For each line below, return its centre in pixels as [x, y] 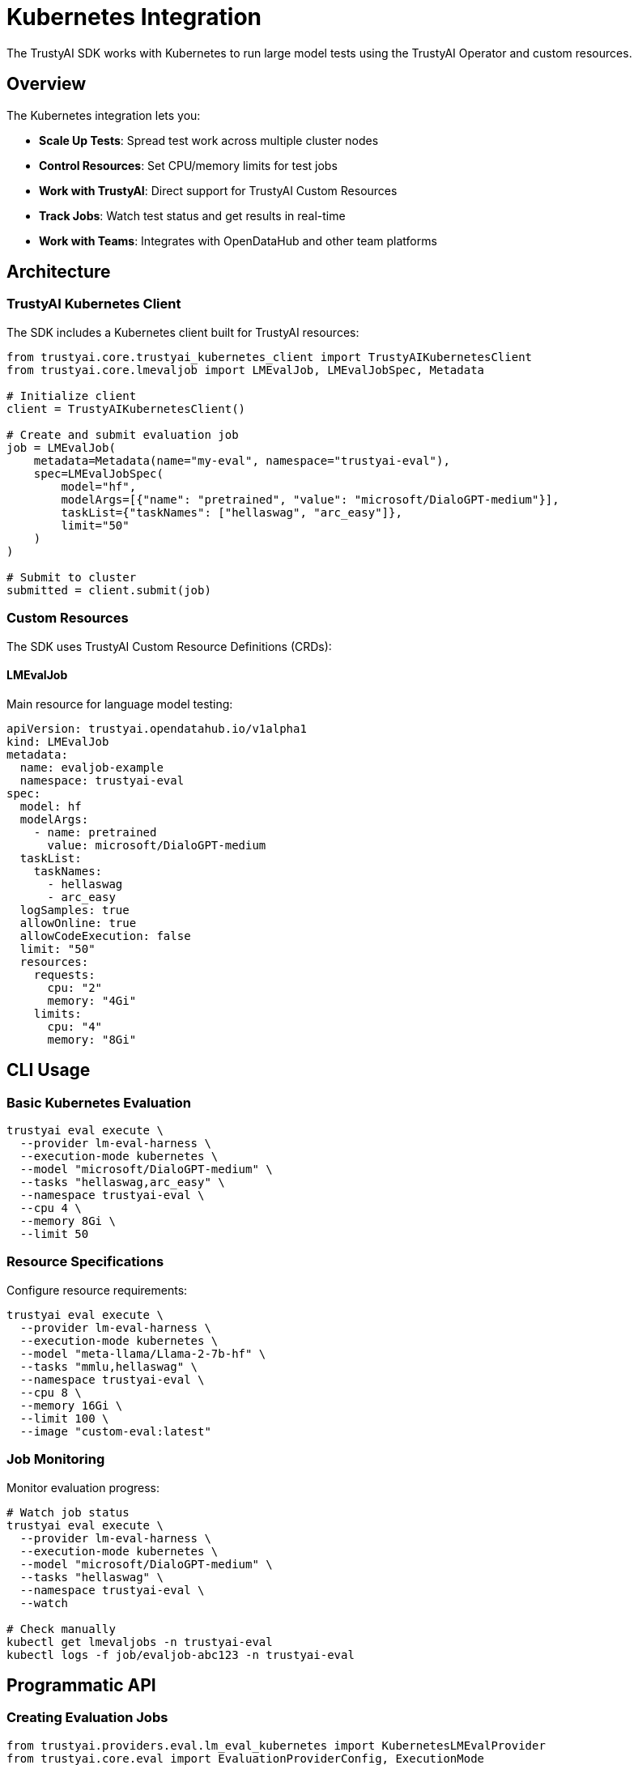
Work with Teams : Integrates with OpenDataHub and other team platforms [238, 240]
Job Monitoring [56, 1459]
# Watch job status [68, 1512]
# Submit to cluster [72, 577]
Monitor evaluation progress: [83, 1487]
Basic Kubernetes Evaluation [99, 1102]
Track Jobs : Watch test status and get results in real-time [192, 215]
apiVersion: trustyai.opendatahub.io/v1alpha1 [157, 728]
